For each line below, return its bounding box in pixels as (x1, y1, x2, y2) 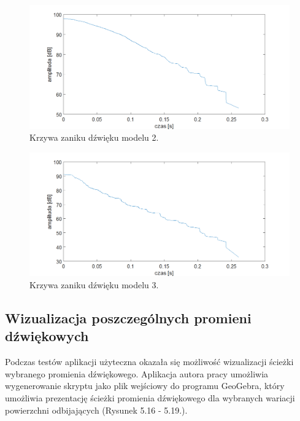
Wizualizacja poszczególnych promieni (5, 309, 252, 328)
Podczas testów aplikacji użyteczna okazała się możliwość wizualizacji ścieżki (5, 355, 294, 368)
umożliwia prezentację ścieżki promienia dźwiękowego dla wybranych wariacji (5, 391, 295, 404)
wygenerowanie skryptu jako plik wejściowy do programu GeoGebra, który (5, 379, 285, 392)
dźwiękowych (5, 326, 89, 345)
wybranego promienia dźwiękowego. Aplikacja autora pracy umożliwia (5, 367, 269, 380)
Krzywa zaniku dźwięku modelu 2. (29, 131, 159, 144)
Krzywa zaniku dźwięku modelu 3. (29, 278, 159, 291)
